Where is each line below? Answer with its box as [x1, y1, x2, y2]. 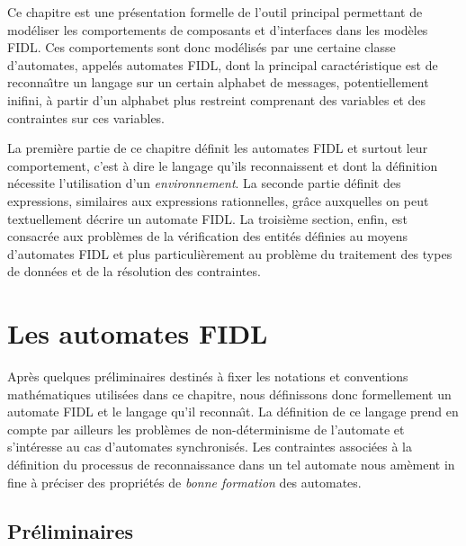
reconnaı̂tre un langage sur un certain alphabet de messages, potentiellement [7, 73, 429, 92]
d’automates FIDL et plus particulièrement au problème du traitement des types [7, 244, 453, 263]
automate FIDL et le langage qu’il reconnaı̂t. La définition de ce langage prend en [7, 402, 459, 421]
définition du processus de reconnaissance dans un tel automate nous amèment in [7, 455, 455, 473]
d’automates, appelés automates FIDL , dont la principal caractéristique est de [7, 55, 438, 74]
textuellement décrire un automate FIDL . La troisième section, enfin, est [7, 209, 408, 228]
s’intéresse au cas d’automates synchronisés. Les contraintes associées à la [7, 437, 412, 456]
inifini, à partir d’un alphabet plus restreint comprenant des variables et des [7, 90, 426, 109]
